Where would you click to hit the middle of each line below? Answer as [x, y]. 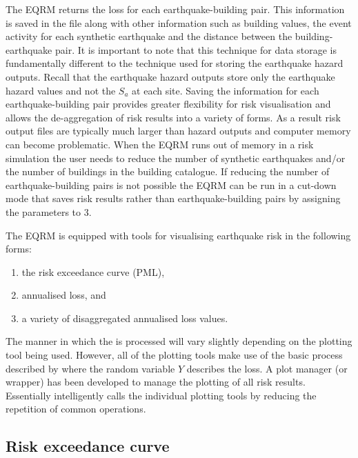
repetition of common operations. [76, 409]
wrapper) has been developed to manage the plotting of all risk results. [156, 382]
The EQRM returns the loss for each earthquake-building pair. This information [175, 9]
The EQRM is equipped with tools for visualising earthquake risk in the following [178, 235]
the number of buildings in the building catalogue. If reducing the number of [168, 171]
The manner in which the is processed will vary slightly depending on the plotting [179, 341]
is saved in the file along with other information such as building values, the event [179, 22]
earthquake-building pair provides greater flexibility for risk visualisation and [168, 104]
